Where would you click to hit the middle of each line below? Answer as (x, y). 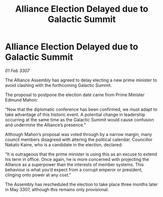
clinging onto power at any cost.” (38, 175)
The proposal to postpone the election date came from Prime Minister (75, 95)
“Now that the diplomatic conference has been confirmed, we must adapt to (81, 109)
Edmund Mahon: (21, 100)
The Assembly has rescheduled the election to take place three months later (81, 184)
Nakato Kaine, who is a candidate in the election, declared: (64, 144)
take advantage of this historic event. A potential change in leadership (75, 114)
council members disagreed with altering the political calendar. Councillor (79, 139)
